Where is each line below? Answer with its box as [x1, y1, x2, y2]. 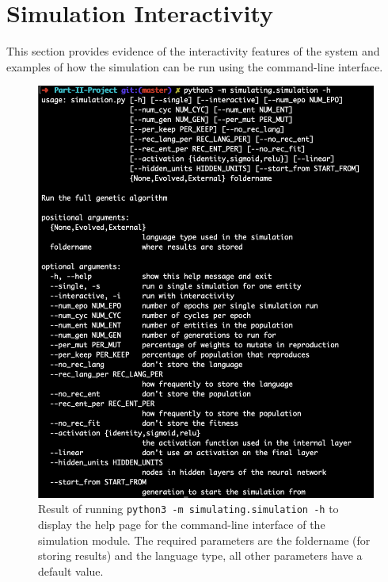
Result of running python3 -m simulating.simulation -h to [38, 500, 339, 517]
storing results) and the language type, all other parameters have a [38, 547, 363, 564]
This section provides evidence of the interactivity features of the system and [6, 43, 380, 59]
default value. [38, 562, 104, 579]
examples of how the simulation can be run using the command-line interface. [6, 58, 383, 75]
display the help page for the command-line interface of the [38, 515, 325, 532]
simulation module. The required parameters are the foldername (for [38, 531, 371, 548]
